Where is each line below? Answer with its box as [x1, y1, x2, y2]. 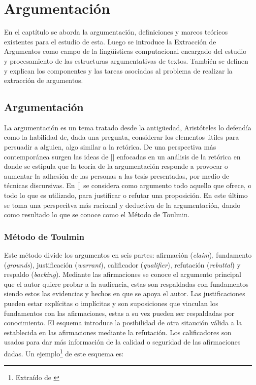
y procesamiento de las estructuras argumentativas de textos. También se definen [4, 55, 249, 66]
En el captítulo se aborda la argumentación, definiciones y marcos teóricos [4, 27, 228, 37]
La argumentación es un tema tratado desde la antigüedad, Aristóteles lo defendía [4, 122, 252, 132]
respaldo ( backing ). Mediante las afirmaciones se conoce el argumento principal [4, 269, 241, 279]
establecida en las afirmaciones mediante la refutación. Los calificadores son [4, 327, 231, 337]
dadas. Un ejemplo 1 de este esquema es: [4, 346, 124, 358]
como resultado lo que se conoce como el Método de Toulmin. [4, 209, 190, 220]
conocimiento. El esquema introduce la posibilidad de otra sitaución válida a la [4, 317, 242, 328]
